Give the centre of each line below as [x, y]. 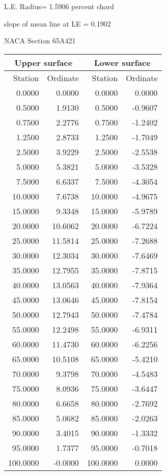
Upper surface [44, 62]
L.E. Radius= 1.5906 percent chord [59, 6]
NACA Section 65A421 [40, 41]
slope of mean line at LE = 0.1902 [58, 23]
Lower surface [122, 62]
